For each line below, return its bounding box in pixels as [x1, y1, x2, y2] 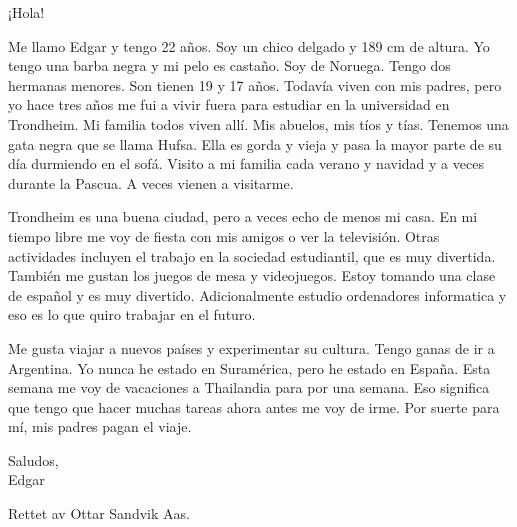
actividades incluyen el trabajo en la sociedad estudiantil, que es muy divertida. [8, 245, 496, 266]
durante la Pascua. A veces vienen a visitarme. [8, 172, 294, 193]
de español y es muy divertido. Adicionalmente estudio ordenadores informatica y [8, 284, 507, 305]
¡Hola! [8, 2, 45, 22]
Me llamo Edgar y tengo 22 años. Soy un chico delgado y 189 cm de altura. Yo [8, 35, 490, 56]
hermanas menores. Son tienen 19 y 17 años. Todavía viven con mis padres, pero [8, 74, 502, 95]
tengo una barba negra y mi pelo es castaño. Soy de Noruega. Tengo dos [8, 55, 451, 76]
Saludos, [8, 449, 59, 470]
